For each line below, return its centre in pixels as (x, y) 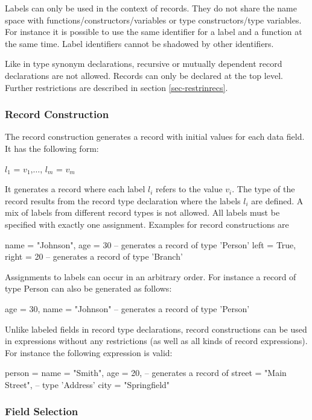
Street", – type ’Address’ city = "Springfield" (88, 384)
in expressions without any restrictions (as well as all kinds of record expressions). (156, 341)
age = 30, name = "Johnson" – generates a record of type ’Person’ (127, 308)
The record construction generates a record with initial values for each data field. (155, 136)
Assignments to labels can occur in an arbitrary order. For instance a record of (151, 276)
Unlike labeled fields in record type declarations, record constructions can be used (156, 329)
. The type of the (263, 189)
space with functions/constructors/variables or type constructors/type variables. (153, 20)
